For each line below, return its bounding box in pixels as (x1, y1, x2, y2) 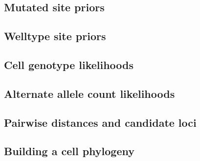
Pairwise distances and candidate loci (4, 115, 197, 130)
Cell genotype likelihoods (4, 57, 134, 72)
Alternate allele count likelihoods (4, 86, 175, 101)
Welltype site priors (4, 28, 106, 44)
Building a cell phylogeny (4, 143, 134, 159)
